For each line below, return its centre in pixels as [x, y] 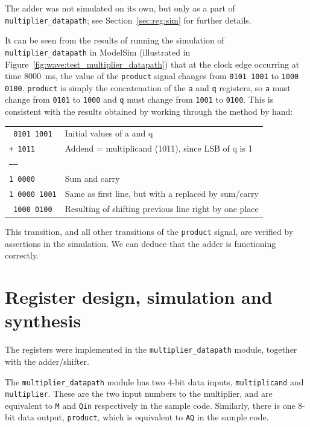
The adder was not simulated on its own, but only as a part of [120, 8]
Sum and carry [92, 178]
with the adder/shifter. [47, 361]
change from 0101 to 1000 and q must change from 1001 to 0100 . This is [139, 99]
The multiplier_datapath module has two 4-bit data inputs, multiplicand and [154, 381]
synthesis [43, 320]
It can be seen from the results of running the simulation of [115, 40]
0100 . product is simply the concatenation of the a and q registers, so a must [148, 87]
